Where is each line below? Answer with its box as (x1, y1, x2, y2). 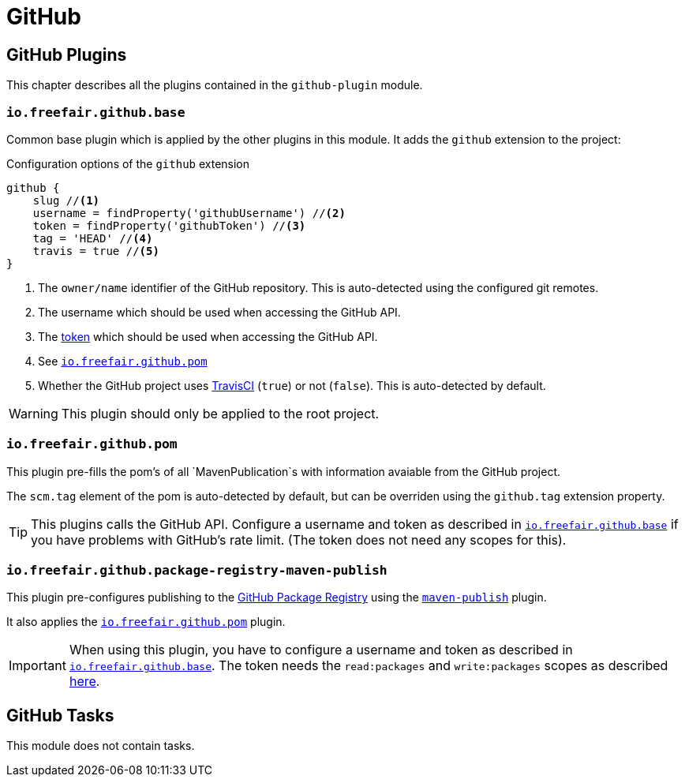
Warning (9, 405, 58, 421)
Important (9, 657, 66, 674)
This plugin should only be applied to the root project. (61, 405, 380, 421)
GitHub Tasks (6, 705, 114, 725)
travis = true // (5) (32, 244, 159, 257)
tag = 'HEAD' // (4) (32, 231, 153, 245)
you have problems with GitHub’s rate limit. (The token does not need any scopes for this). (31, 531, 567, 548)
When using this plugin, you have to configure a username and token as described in (69, 642, 573, 658)
